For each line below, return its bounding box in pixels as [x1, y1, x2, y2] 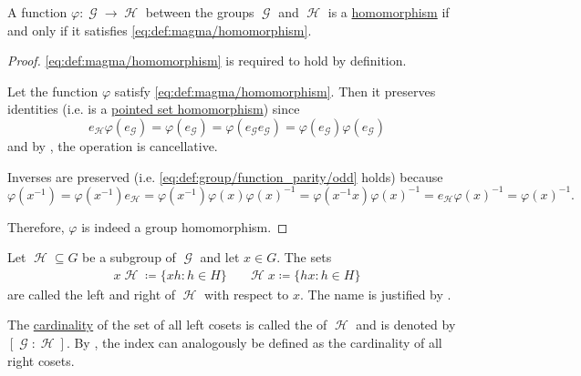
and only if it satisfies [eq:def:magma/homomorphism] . [7, 20, 312, 39]
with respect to [204, 284, 289, 303]
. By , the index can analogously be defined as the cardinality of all [66, 333, 442, 352]
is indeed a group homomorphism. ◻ [81, 217, 288, 236]
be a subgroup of [82, 248, 176, 267]
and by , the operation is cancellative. [7, 136, 218, 155]
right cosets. [7, 351, 75, 370]
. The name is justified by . [300, 284, 451, 303]
